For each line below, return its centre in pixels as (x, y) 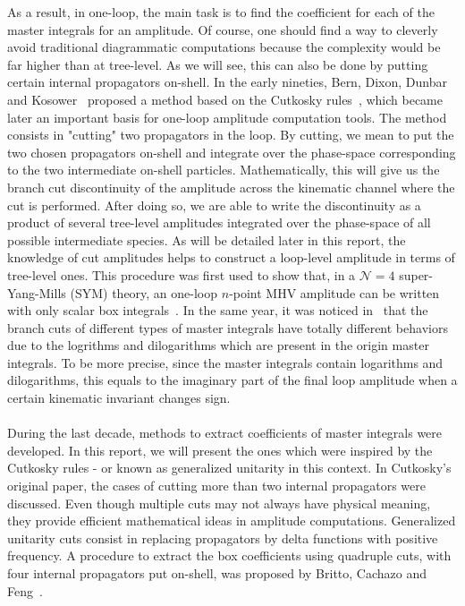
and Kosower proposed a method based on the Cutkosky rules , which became (225, 99)
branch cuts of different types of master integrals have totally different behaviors (228, 327)
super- (416, 274)
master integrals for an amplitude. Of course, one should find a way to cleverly (223, 29)
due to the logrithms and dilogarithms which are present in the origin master (218, 345)
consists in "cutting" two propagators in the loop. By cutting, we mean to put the (231, 135)
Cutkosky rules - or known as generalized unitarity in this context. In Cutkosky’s (229, 468)
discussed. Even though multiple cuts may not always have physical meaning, (219, 503)
